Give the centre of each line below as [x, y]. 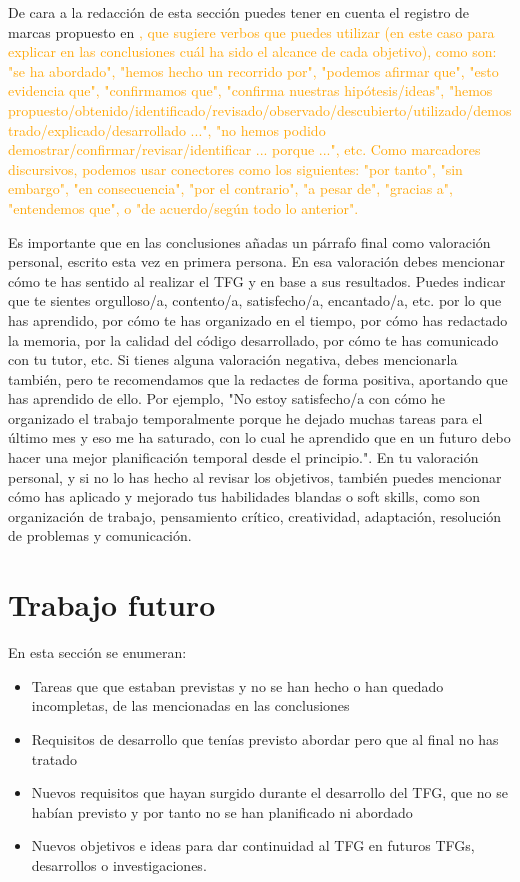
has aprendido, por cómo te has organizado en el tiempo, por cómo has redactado [258, 319]
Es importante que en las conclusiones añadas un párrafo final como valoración [249, 241]
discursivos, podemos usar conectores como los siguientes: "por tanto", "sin [235, 168]
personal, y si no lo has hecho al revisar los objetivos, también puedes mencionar [255, 476]
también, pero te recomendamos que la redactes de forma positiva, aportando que [258, 378]
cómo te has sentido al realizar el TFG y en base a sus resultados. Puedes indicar [257, 280]
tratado [54, 758]
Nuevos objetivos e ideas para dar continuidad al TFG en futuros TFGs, [253, 845]
